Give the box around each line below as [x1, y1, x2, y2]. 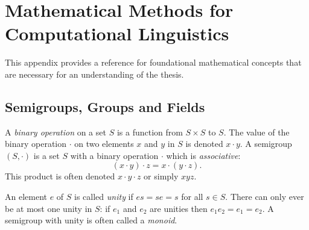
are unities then [150, 202, 208, 214]
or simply [144, 170, 179, 182]
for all [181, 190, 203, 203]
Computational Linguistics [5, 21, 229, 46]
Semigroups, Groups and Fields [5, 97, 205, 116]
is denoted [185, 137, 223, 150]
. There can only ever [225, 190, 304, 203]
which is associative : [166, 149, 241, 161]
